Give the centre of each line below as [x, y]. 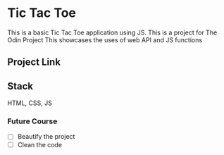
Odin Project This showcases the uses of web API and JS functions [105, 39]
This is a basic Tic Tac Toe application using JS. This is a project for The [112, 32]
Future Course [32, 121]
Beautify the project [46, 137]
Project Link [34, 62]
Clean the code [39, 144]
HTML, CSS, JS [30, 103]
